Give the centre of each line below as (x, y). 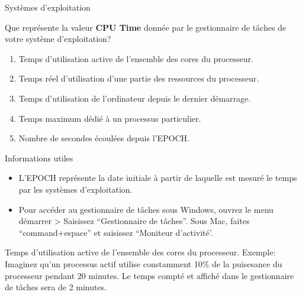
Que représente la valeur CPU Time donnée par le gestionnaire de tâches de (146, 27)
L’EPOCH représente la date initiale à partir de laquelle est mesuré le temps (158, 178)
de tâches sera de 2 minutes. (56, 287)
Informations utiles (39, 158)
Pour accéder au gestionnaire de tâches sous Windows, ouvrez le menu (146, 209)
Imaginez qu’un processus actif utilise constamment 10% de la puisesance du (144, 263)
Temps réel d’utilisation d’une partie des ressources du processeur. (139, 78)
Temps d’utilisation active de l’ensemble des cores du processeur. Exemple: (140, 252)
